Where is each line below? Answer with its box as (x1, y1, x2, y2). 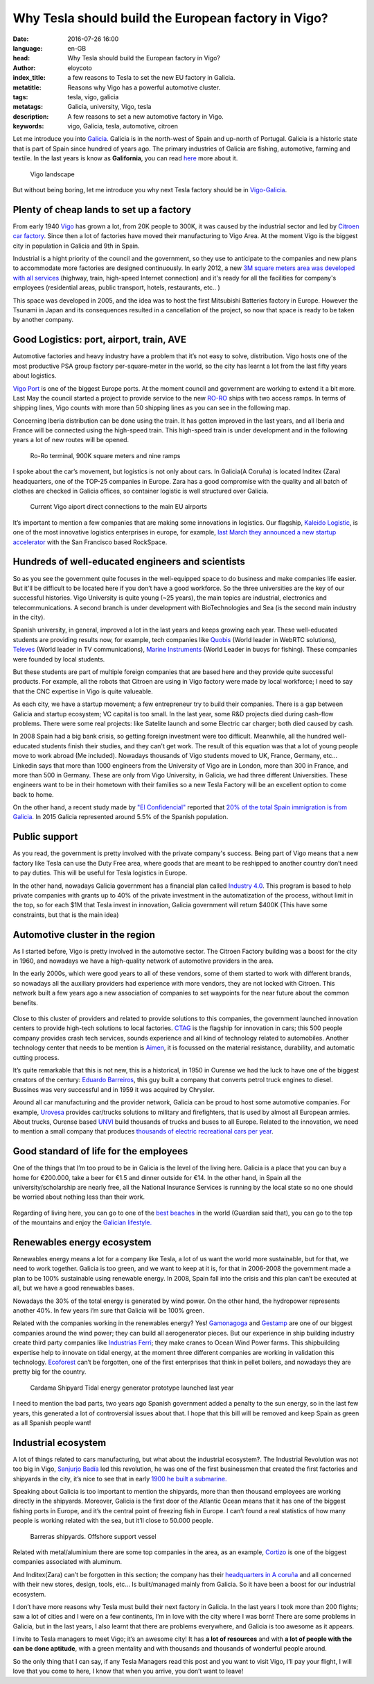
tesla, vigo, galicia (67, 92, 119, 101)
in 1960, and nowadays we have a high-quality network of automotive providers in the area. (12, 957, 274, 965)
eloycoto (67, 63, 93, 72)
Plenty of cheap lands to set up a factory (12, 203, 192, 215)
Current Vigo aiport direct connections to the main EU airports (30, 503, 208, 511)
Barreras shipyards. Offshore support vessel (30, 1532, 157, 1540)
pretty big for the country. (12, 1367, 87, 1376)
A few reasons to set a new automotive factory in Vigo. (67, 112, 224, 121)
